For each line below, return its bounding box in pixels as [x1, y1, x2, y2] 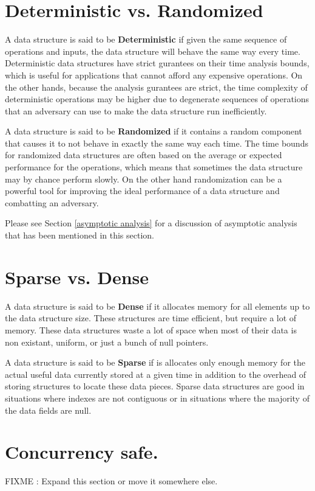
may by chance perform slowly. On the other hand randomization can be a [5, 172, 282, 185]
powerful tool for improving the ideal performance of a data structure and [5, 184, 280, 197]
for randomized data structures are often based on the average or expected [5, 148, 282, 161]
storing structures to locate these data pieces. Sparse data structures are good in [5, 380, 305, 392]
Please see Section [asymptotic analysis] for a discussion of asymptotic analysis [5, 217, 297, 229]
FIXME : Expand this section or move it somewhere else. [5, 475, 218, 487]
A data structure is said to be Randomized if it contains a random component [5, 125, 302, 138]
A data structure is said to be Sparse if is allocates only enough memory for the [5, 356, 306, 369]
